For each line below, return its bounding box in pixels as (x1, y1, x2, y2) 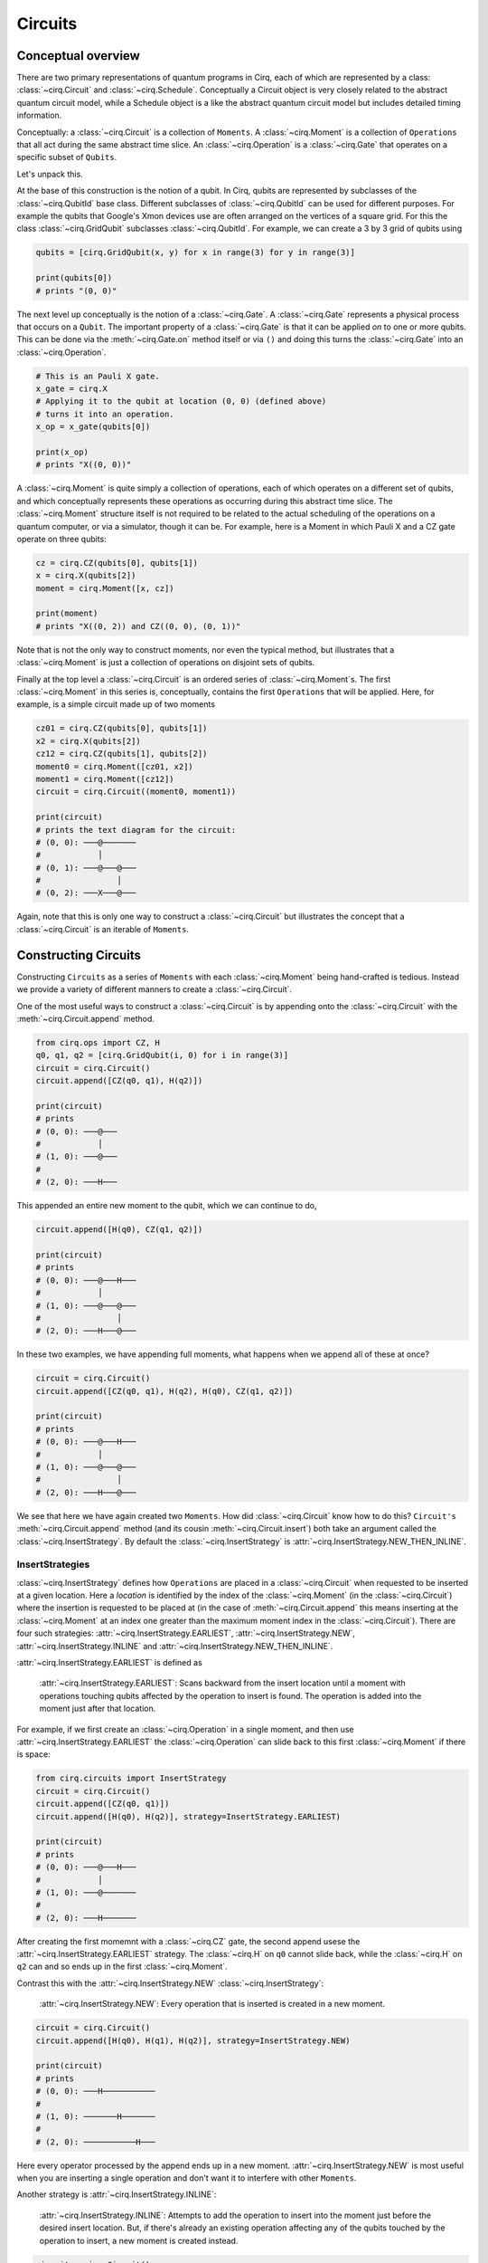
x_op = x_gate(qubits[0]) (35, 422, 151, 432)
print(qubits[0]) (35, 272, 113, 283)
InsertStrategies (16, 1558, 90, 1571)
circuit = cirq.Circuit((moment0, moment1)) (35, 787, 237, 797)
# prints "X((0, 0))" (35, 460, 132, 470)
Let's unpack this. (16, 168, 83, 179)
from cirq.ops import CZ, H (35, 1037, 160, 1047)
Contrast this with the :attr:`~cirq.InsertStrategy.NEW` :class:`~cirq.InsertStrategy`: (16, 1978, 324, 1989)
